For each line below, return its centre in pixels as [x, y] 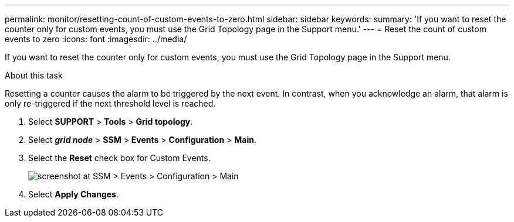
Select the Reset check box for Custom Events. [119, 158]
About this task [34, 75]
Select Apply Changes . [73, 194]
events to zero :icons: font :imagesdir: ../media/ [96, 39]
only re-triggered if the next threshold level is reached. [110, 103]
